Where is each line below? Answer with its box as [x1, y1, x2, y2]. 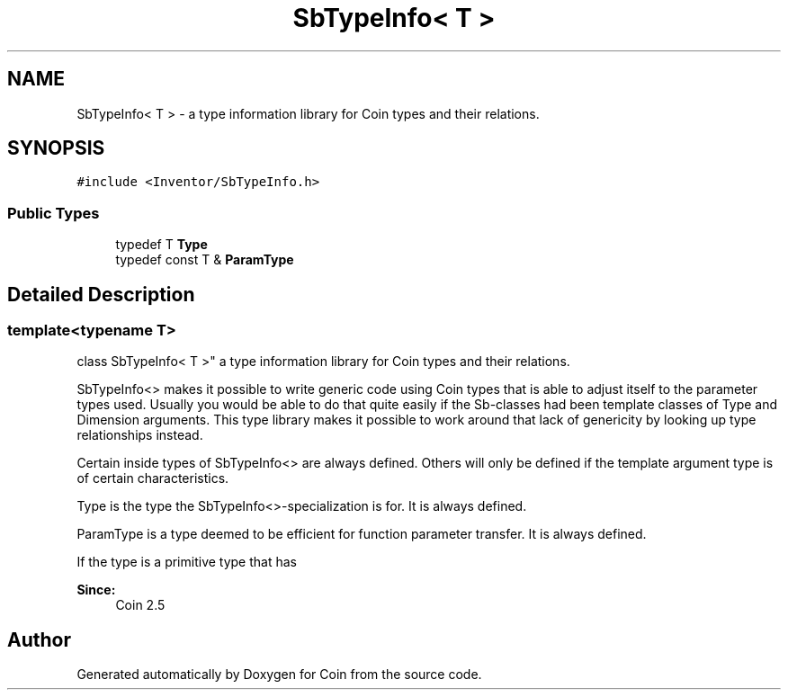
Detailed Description [7, 282, 195, 306]
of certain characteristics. [76, 470, 229, 487]
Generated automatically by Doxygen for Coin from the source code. [76, 666, 482, 683]
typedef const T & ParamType [115, 252, 294, 268]
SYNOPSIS [7, 137, 105, 160]
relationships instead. [76, 427, 203, 443]
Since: [76, 582, 116, 598]
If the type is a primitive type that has [76, 554, 297, 570]
